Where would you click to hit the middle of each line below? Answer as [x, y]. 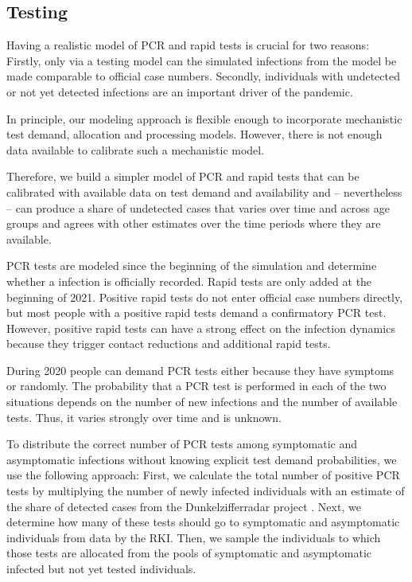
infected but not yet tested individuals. [101, 569]
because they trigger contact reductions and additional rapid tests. [169, 344]
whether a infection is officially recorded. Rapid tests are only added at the [189, 281]
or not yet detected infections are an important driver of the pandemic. [180, 91]
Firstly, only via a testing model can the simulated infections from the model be [202, 60]
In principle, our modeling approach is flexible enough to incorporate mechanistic [204, 118]
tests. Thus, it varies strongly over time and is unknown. [144, 417]
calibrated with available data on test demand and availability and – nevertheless [204, 191]
